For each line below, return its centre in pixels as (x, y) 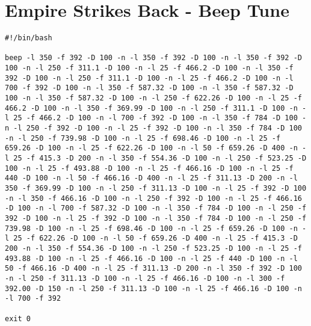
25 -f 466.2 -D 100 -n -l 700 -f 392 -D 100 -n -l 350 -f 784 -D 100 (155, 118)
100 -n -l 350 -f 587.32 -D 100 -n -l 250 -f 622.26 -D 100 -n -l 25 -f (153, 98)
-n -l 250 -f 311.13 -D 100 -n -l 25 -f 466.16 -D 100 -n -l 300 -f (145, 278)
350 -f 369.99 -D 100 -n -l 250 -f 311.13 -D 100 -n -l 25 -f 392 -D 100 (156, 188)
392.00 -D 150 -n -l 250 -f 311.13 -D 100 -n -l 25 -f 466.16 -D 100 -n (153, 288)
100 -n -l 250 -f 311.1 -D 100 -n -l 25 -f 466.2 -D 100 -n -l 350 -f (149, 68)
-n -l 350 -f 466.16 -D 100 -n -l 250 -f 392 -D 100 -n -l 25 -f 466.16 (153, 198)
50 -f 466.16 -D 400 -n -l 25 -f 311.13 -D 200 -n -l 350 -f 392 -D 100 (153, 269)
